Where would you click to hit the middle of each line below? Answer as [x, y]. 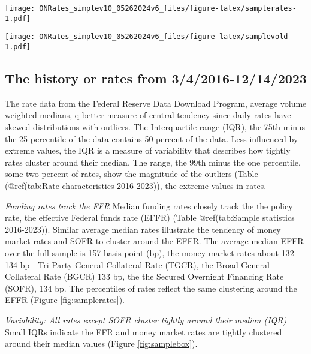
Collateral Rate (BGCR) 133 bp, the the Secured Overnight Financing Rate [144, 276]
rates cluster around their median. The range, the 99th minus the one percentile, [153, 162]
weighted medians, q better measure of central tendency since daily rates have [148, 115]
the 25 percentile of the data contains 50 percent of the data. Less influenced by [152, 138]
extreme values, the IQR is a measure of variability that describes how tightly [148, 150]
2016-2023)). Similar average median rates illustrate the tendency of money [143, 229]
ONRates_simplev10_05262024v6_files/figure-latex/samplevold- [166, 37]
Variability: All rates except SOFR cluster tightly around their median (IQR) [146, 319]
